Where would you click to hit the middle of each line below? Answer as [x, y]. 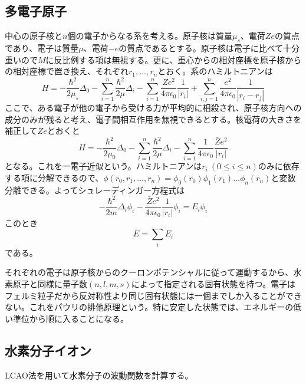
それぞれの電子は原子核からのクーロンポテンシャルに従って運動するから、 [149, 272]
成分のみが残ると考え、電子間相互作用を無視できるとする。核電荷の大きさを [153, 119]
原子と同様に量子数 [50, 283]
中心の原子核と [34, 36]
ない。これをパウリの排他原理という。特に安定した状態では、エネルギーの [149, 307]
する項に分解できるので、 [54, 177]
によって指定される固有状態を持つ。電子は [213, 283]
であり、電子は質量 [42, 48]
